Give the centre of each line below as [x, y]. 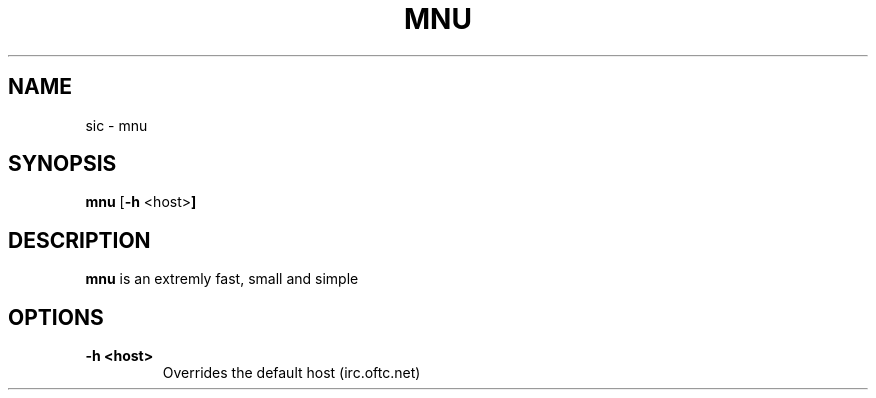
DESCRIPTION [79, 240]
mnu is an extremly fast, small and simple [222, 279]
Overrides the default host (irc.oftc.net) [291, 373]
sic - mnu [116, 125]
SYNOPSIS [62, 164]
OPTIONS [56, 317]
